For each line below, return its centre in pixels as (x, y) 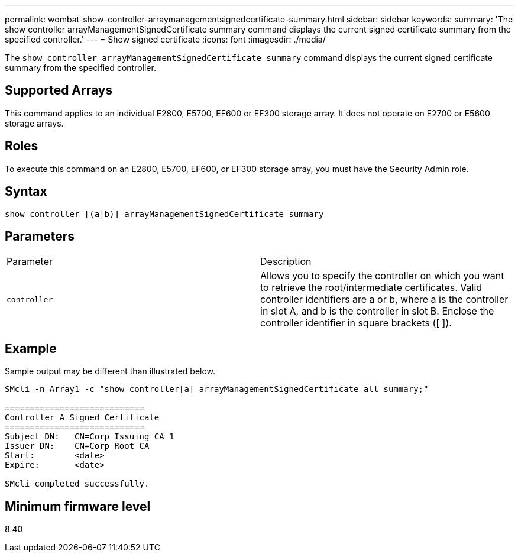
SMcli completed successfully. (77, 484)
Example (31, 348)
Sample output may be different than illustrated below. (110, 371)
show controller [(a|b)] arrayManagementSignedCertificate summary (164, 214)
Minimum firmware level (78, 506)
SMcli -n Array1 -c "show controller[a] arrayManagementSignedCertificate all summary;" (217, 389)
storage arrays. (34, 123)
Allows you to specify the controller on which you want (382, 276)
